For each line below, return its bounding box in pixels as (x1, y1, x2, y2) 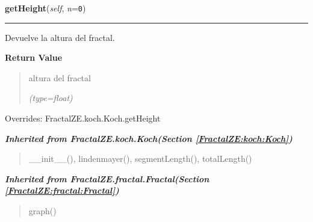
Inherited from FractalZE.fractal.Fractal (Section (5, 172, 209, 185)
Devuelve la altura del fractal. (5, 31, 115, 43)
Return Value (5, 51, 63, 64)
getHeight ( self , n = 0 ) (5, 2, 86, 14)
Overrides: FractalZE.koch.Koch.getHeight (5, 112, 161, 125)
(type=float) (28, 91, 73, 104)
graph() (28, 205, 57, 217)
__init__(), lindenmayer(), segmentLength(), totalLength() (28, 152, 252, 165)
